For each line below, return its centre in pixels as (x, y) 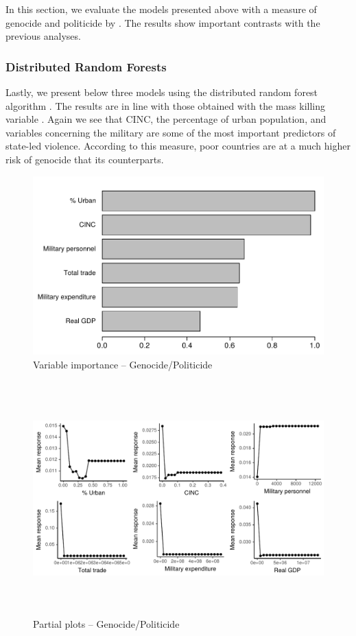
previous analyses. (43, 36)
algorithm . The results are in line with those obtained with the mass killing (166, 105)
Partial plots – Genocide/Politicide (106, 624)
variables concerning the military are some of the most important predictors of (171, 132)
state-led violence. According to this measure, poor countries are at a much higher (178, 146)
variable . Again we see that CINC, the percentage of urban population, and (166, 119)
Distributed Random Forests (86, 66)
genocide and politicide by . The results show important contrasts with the (163, 22)
